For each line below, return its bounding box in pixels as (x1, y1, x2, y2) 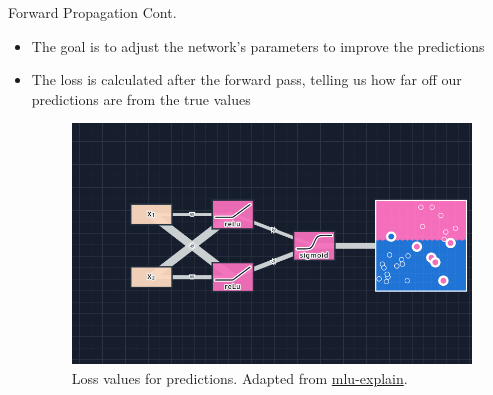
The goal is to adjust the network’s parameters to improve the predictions (31, 35, 485, 56)
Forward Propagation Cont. (8, 2, 177, 22)
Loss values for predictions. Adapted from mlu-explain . (71, 368, 408, 389)
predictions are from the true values (31, 88, 251, 109)
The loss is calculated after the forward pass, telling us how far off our (31, 69, 462, 90)
